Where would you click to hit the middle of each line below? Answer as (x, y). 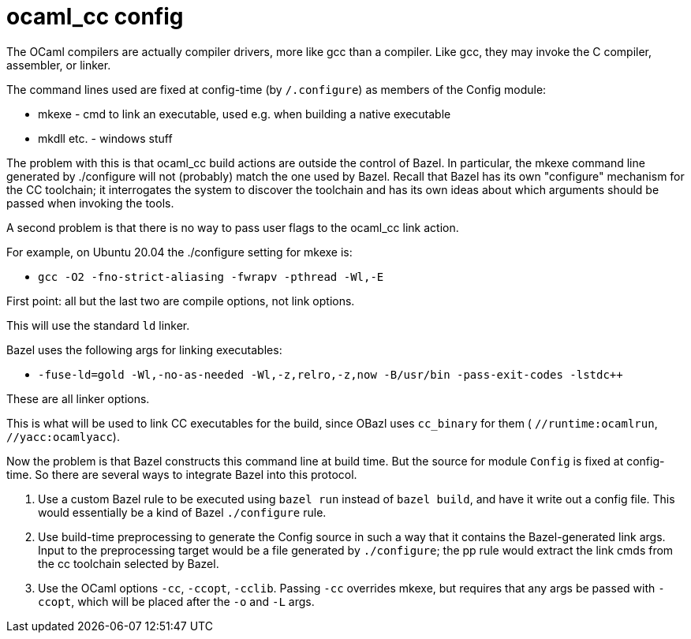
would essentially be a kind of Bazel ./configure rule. (182, 512)
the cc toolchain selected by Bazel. (129, 563)
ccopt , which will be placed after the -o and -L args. (176, 601)
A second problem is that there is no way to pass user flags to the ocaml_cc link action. (233, 227)
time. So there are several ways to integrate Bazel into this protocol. (182, 474)
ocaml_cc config (95, 17)
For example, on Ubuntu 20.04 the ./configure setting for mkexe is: (179, 252)
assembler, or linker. (59, 65)
